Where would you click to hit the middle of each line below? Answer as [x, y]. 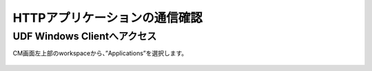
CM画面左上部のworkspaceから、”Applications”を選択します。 [100, 53]
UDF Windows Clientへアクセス [85, 36]
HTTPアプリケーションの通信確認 [107, 18]
